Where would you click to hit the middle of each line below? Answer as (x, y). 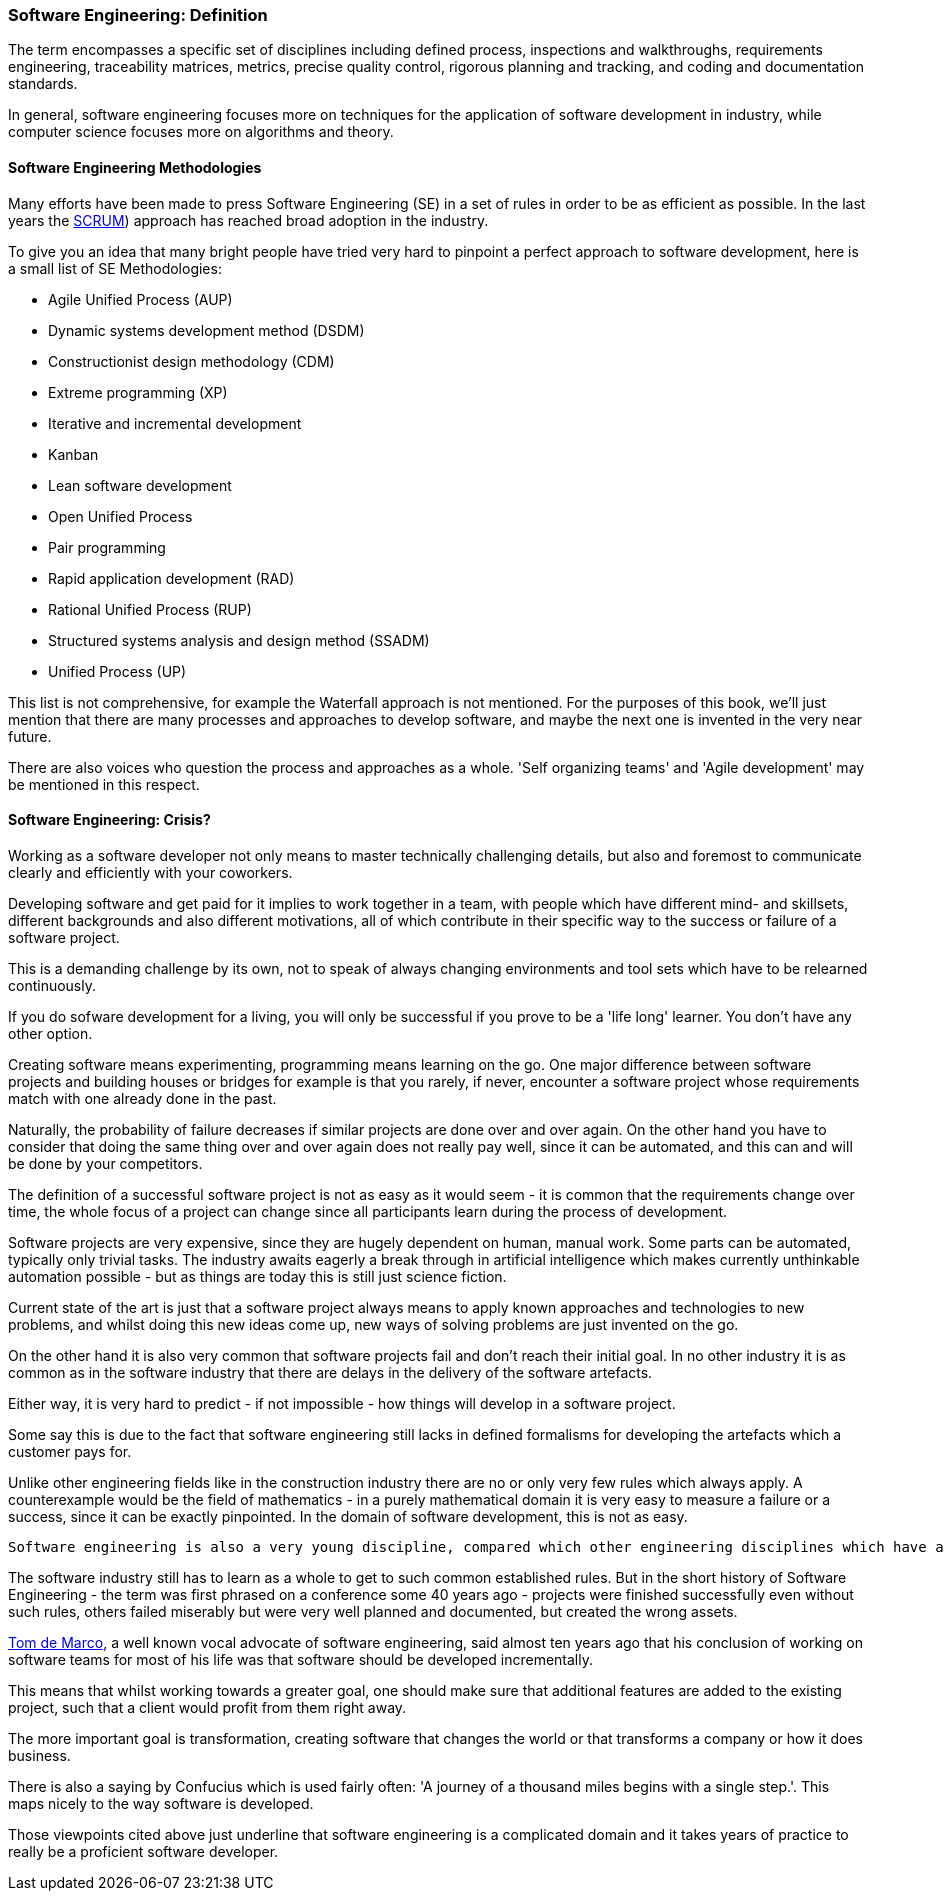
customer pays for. (70, 1451)
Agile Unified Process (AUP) (140, 299)
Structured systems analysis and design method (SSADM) (239, 640)
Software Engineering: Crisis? (109, 820)
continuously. (52, 985)
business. (39, 1755)
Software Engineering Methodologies (135, 167)
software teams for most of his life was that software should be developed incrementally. (300, 1659)
